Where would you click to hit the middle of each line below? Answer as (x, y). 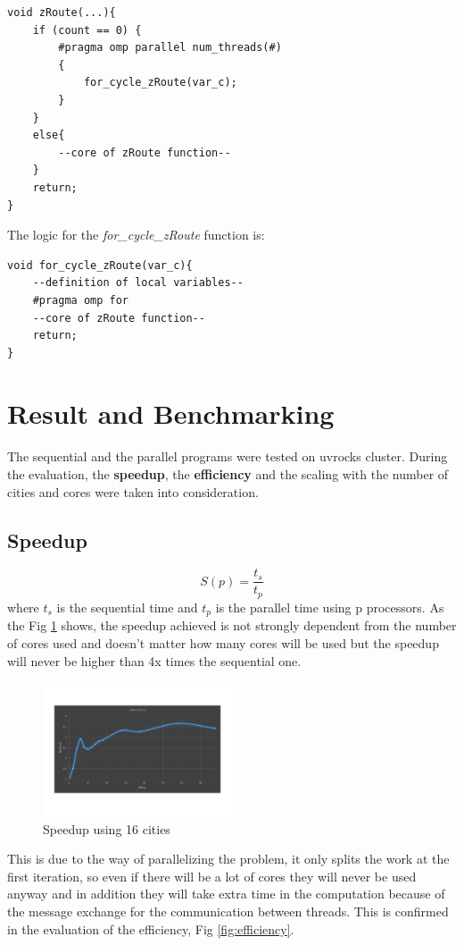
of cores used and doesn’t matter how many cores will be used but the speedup (223, 642)
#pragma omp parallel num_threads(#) (170, 48)
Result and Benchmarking (171, 413)
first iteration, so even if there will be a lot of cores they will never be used (212, 876)
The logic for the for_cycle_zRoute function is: (136, 235)
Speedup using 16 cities (107, 828)
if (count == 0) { (87, 30)
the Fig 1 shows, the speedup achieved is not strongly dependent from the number (232, 625)
